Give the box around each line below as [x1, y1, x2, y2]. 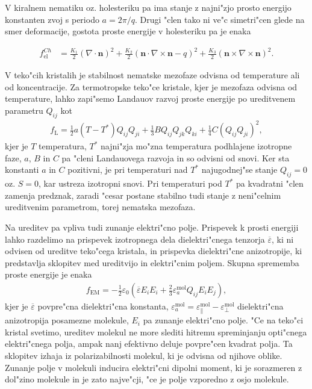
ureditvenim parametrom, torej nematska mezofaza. [5, 201, 196, 213]
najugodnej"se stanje [201, 163, 278, 176]
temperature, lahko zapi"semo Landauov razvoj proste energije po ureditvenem [5, 92, 296, 105]
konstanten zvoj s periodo [5, 13, 99, 25]
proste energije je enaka [5, 268, 92, 281]
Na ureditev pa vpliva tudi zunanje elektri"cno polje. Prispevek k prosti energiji [5, 221, 299, 234]
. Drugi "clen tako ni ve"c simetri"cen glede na [134, 13, 305, 25]
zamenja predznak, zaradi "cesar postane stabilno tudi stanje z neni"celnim [5, 188, 281, 201]
